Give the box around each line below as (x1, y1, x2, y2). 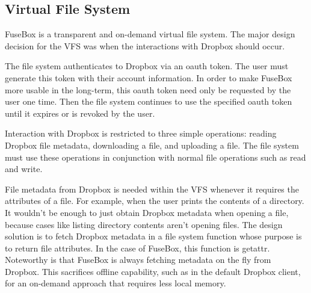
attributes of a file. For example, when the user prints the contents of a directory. (5, 194, 304, 207)
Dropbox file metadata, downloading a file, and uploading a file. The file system (5, 138, 299, 151)
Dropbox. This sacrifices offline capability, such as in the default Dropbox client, (5, 265, 301, 277)
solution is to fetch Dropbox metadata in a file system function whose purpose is (5, 230, 302, 242)
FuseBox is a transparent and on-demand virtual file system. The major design (5, 28, 295, 40)
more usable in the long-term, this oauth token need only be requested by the (5, 83, 291, 96)
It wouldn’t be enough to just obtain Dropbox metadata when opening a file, (5, 206, 289, 218)
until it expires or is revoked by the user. (5, 106, 155, 119)
